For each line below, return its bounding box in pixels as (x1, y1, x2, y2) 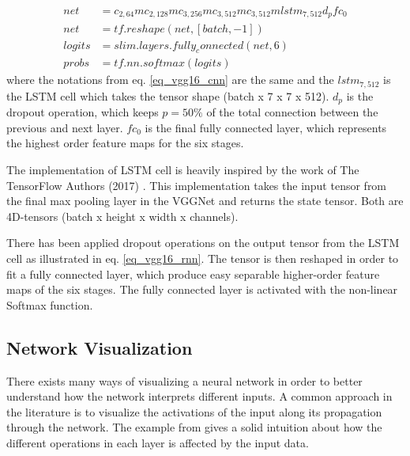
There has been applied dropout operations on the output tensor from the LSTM (6, 234, 400, 251)
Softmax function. (6, 296, 93, 313)
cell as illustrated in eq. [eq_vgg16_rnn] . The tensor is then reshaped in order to (6, 250, 399, 267)
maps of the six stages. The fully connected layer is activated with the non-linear (6, 281, 398, 298)
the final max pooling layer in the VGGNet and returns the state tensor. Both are (6, 192, 404, 209)
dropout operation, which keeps (6, 104, 159, 120)
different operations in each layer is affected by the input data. (6, 434, 309, 450)
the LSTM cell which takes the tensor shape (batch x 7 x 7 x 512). (6, 87, 329, 104)
